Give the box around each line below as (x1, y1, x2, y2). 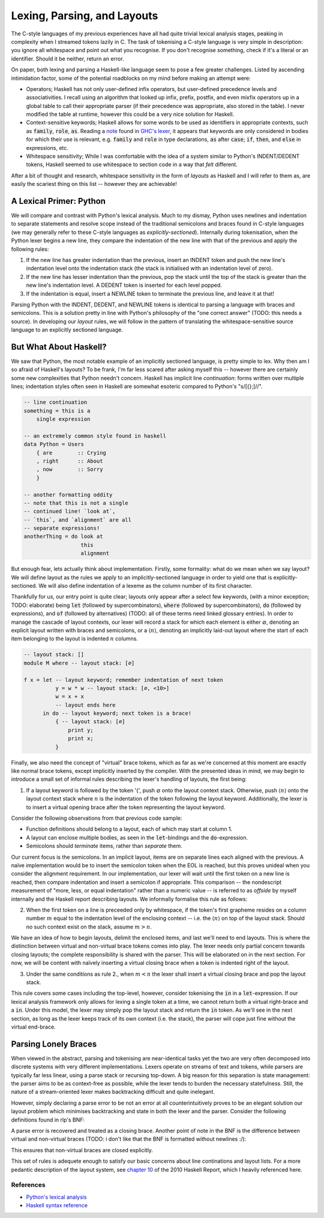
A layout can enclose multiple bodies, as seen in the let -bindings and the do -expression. (26, 834, 248, 841)
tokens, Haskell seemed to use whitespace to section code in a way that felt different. (26, 161, 238, 168)
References (11, 1181, 46, 1189)
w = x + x (55, 693, 84, 700)
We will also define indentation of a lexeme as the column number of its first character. (38, 582, 253, 590)
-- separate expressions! (23, 525, 100, 532)
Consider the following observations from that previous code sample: (11, 814, 182, 822)
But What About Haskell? (11, 342, 107, 352)
